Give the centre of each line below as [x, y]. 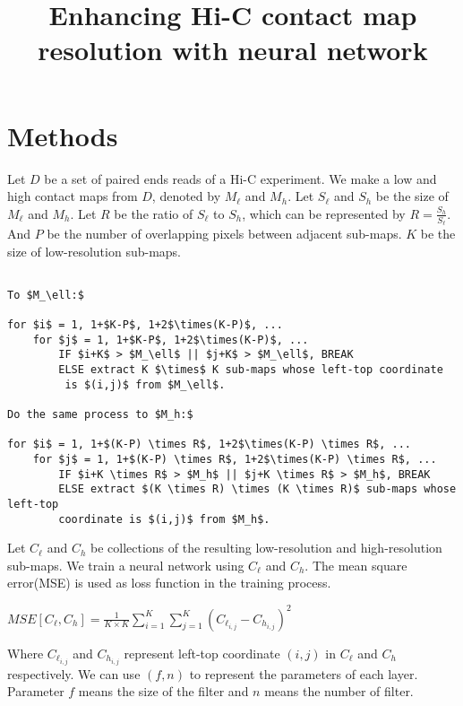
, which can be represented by [324, 213]
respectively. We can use [74, 673]
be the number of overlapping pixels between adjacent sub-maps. [224, 233]
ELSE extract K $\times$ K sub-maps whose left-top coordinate [251, 370]
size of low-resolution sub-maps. [94, 251]
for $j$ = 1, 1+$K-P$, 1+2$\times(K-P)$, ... [171, 340]
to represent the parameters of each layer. [304, 673]
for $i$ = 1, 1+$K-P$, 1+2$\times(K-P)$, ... [145, 325]
